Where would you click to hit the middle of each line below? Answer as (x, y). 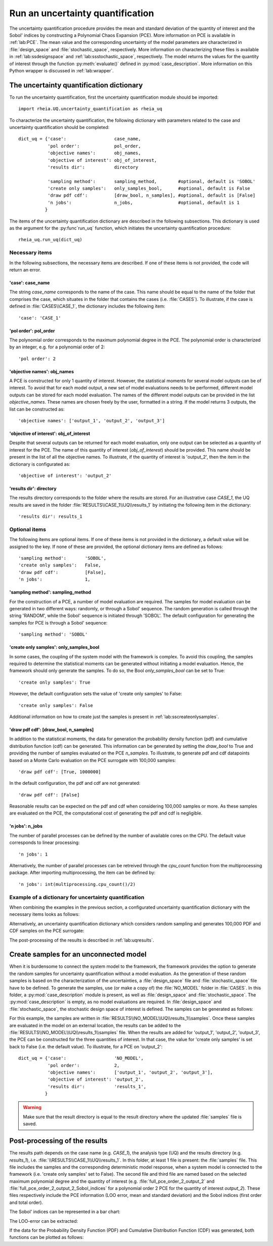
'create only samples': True (54, 682)
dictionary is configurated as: (40, 464)
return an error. (25, 270)
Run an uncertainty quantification (82, 13)
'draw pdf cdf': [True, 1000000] (60, 772)
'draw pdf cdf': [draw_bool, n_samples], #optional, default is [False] (151, 195)
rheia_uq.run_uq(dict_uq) (51, 240)
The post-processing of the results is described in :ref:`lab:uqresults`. (82, 940)
